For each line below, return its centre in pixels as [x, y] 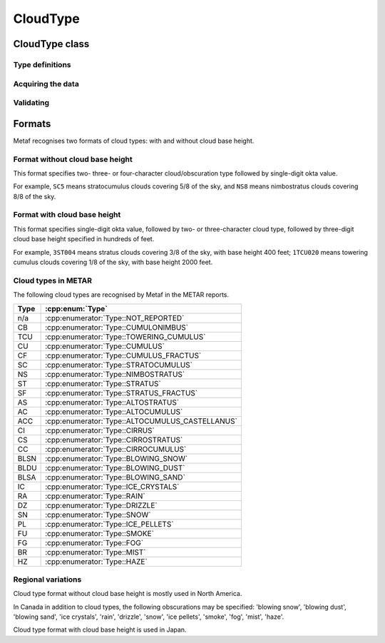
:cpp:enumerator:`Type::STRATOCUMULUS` [119, 365]
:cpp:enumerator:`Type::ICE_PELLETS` [109, 524]
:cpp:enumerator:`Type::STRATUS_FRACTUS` [122, 393]
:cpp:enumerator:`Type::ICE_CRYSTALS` [112, 487]
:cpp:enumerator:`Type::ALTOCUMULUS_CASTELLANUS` [142, 421]
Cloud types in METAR [53, 280]
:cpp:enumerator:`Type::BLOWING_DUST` [115, 467]
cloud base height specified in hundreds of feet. [84, 239]
